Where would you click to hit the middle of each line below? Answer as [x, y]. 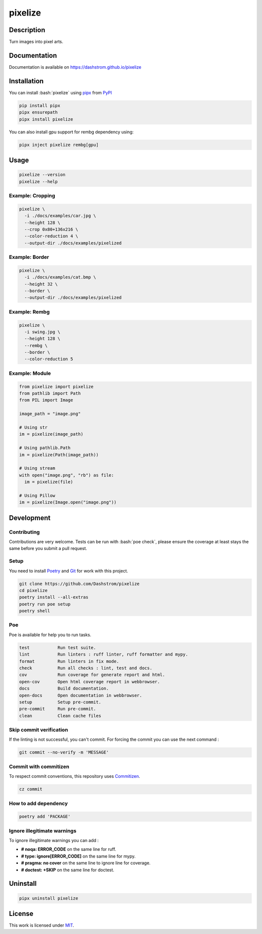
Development [30, 518]
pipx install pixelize [46, 119]
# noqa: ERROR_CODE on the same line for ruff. [69, 849]
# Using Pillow [37, 495]
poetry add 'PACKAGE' [45, 817]
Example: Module [30, 373]
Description [27, 30]
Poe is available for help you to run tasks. [50, 635]
